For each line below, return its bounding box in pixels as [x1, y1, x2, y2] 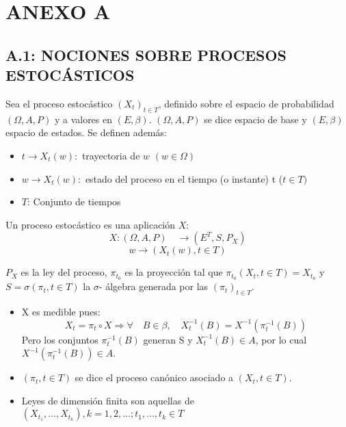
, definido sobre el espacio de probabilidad [158, 96, 334, 110]
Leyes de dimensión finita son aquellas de [21, 393, 194, 407]
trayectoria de [81, 148, 140, 162]
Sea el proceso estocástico [5, 96, 113, 110]
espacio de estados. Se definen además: [5, 125, 167, 140]
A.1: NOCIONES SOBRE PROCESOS [5, 44, 287, 65]
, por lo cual [255, 332, 307, 346]
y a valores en [54, 112, 113, 126]
